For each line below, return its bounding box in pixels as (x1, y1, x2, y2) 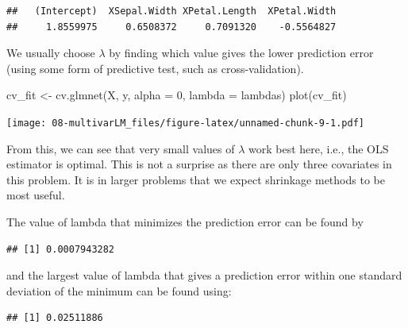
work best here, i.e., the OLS (248, 140, 389, 156)
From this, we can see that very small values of (6, 140, 235, 156)
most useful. (6, 187, 65, 203)
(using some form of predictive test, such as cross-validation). (6, 60, 304, 76)
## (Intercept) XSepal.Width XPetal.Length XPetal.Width (6, 6, 337, 17)
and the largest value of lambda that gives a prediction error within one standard (6, 267, 402, 284)
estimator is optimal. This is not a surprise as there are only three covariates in (6, 156, 392, 172)
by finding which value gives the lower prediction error (109, 44, 374, 61)
